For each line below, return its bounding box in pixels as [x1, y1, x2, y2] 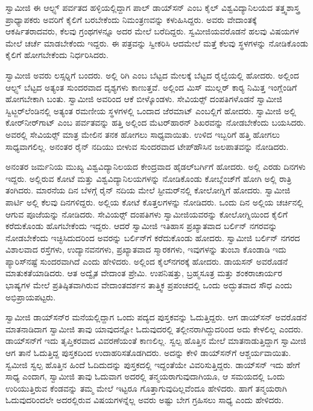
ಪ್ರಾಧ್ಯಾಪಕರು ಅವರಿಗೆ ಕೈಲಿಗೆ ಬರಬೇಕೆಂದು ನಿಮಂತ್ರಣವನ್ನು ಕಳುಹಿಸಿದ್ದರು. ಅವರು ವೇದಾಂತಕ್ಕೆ [5, 13, 257, 25]
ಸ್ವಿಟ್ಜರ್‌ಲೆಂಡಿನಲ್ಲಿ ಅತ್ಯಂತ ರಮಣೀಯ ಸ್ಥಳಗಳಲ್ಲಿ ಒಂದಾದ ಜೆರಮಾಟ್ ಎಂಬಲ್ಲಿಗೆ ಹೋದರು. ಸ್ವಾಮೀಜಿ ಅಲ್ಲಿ [5, 104, 296, 117]
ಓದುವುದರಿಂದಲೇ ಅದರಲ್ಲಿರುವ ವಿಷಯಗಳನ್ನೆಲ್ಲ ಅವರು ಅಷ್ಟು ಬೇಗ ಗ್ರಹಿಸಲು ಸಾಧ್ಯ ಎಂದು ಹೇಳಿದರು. [5, 393, 284, 406]
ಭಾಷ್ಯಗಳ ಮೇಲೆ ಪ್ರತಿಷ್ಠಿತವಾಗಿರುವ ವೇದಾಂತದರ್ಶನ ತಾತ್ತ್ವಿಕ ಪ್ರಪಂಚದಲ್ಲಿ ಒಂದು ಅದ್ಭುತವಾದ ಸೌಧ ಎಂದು [5, 279, 292, 291]
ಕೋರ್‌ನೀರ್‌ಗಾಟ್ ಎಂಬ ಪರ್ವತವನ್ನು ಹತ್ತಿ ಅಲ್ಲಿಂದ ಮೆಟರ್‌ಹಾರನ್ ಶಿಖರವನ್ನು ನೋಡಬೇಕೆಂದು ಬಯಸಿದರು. [5, 116, 306, 129]
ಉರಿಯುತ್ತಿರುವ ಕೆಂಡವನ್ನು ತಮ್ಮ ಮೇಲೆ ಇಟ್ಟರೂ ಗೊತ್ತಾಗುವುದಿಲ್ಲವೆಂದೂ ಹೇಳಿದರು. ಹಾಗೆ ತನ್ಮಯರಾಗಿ [5, 381, 287, 394]
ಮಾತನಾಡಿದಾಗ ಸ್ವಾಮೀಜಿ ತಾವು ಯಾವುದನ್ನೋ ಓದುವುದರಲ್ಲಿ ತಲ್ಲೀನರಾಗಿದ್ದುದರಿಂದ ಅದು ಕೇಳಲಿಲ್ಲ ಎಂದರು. [5, 322, 303, 335]
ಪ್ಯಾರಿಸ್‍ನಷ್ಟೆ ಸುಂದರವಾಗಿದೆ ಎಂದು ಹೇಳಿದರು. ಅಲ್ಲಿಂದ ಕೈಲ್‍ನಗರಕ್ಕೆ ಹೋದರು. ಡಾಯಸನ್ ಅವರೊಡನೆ [5, 254, 288, 267]
